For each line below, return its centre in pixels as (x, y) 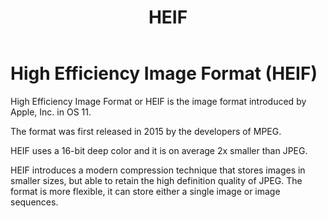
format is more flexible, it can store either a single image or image (145, 191)
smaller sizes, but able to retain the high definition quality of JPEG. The (156, 180)
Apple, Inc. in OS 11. (51, 112)
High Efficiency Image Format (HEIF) (164, 73)
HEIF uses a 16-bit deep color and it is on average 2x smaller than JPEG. (159, 150)
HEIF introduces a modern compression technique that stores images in (158, 170)
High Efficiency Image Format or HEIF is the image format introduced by (158, 101)
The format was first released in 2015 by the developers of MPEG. (146, 131)
